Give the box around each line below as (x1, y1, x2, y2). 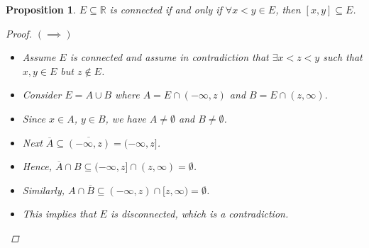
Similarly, (22, 182, 65, 197)
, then (275, 2, 301, 16)
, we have (105, 111, 146, 125)
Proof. (6, 26, 32, 40)
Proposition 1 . (6, 2, 76, 16)
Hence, (22, 159, 52, 174)
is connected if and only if (109, 2, 222, 16)
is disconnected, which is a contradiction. (110, 206, 289, 221)
